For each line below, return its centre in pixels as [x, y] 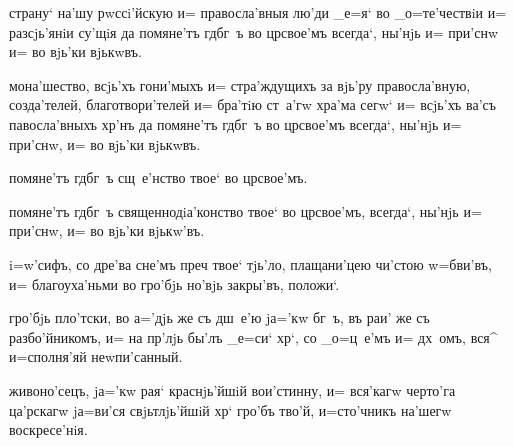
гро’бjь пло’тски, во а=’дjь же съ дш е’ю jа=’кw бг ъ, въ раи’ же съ [219, 317]
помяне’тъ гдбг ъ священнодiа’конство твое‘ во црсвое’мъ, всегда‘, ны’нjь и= [245, 210]
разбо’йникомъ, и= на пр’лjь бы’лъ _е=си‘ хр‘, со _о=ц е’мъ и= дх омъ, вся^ [253, 336]
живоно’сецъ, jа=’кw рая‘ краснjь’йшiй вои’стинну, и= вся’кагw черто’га [232, 389]
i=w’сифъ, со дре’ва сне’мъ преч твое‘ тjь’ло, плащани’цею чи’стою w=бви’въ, [250, 263]
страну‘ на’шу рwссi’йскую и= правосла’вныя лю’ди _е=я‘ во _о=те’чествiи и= [258, 12]
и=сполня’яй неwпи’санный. [96, 356]
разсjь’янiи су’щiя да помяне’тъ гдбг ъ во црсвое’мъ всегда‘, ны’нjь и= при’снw [254, 31]
